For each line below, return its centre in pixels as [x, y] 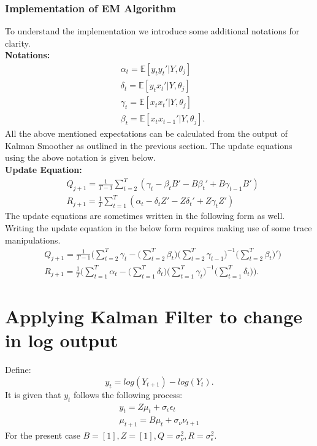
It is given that [33, 394]
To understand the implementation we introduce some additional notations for [152, 31]
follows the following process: [128, 394]
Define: [18, 370]
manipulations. [33, 240]
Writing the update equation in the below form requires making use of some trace [158, 227]
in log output [62, 340]
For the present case [43, 435]
